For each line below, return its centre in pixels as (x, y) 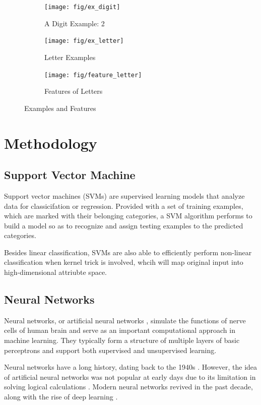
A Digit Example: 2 (75, 23)
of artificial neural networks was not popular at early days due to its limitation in (130, 377)
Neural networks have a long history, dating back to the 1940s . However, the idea (131, 367)
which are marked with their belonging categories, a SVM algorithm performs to (128, 216)
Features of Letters (74, 91)
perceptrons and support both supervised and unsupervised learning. (110, 350)
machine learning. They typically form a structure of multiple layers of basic (122, 340)
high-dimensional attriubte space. (55, 272)
